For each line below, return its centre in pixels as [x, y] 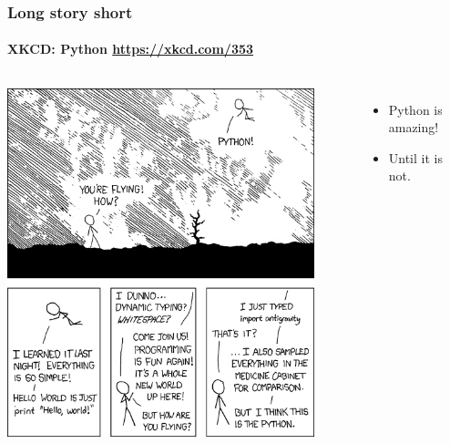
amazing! [414, 127]
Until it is [415, 157]
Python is [415, 109]
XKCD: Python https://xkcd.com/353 [131, 49]
